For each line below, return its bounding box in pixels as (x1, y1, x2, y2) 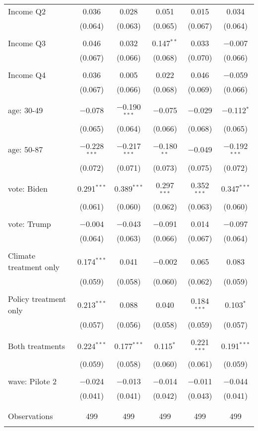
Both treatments (8, 340, 65, 352)
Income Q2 (8, 5, 46, 17)
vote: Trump (8, 218, 51, 230)
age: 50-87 (8, 144, 43, 155)
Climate (8, 250, 36, 262)
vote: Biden (8, 182, 48, 194)
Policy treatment (8, 293, 66, 305)
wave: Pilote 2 (8, 375, 57, 387)
